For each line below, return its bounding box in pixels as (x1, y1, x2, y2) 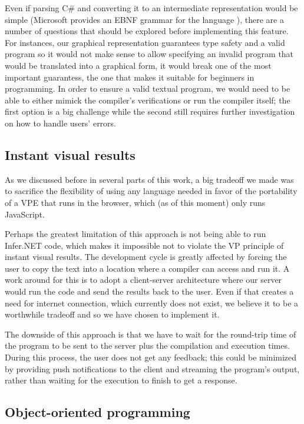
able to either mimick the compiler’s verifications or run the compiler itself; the (5, 94, 290, 106)
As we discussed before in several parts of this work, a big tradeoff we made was (5, 173, 294, 185)
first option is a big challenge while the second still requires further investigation (5, 105, 295, 118)
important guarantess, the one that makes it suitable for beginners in (5, 71, 255, 83)
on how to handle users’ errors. (5, 116, 116, 129)
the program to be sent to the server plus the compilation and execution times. (5, 339, 290, 352)
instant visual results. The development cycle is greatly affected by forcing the (5, 251, 287, 263)
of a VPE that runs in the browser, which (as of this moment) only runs (5, 196, 266, 208)
